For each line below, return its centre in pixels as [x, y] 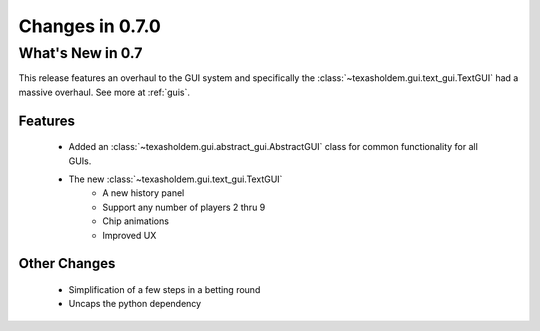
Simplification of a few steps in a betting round [164, 289]
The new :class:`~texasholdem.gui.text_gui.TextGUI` [175, 179]
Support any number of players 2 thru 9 [184, 207]
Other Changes [67, 263]
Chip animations [136, 221]
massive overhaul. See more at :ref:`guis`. [104, 92]
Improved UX [129, 235]
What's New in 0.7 [80, 53]
